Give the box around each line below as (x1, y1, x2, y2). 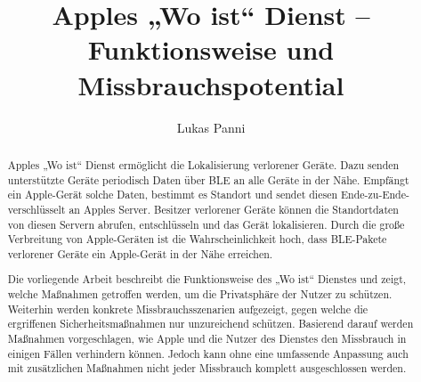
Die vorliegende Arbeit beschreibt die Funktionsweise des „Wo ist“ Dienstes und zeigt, (7, 272, 407, 287)
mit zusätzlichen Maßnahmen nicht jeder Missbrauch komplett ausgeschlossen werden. (7, 361, 407, 376)
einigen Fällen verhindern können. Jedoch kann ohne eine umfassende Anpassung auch (7, 345, 409, 361)
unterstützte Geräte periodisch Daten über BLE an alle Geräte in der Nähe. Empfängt (7, 172, 409, 187)
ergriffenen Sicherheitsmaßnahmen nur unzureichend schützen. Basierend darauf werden (7, 316, 414, 331)
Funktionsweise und (87, 31, 335, 68)
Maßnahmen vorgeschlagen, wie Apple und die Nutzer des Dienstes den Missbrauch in (7, 331, 407, 345)
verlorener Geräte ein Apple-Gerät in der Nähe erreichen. (7, 246, 273, 261)
